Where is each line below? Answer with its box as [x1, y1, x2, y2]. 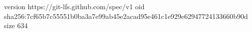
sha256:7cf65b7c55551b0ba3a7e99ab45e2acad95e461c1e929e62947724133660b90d [4, 11, 248, 21]
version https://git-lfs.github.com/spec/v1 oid [4, 1, 145, 11]
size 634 [4, 20, 28, 31]
